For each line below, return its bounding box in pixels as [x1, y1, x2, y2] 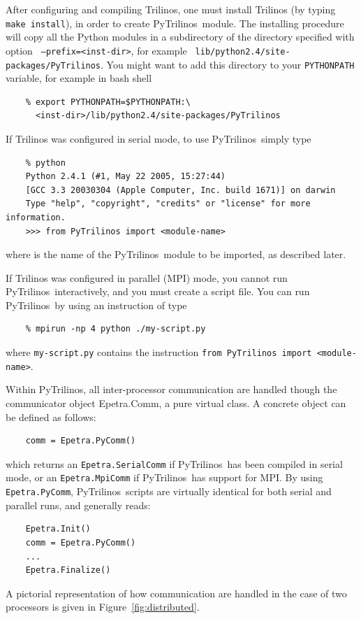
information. [6, 212, 66, 222]
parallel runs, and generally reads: [6, 497, 151, 512]
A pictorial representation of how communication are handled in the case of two [6, 585, 347, 600]
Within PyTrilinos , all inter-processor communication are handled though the [6, 382, 337, 397]
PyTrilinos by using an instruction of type [6, 297, 187, 312]
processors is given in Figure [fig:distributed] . [6, 599, 200, 614]
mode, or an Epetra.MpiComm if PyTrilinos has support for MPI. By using [6, 470, 323, 485]
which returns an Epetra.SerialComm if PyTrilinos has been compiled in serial [6, 456, 343, 471]
